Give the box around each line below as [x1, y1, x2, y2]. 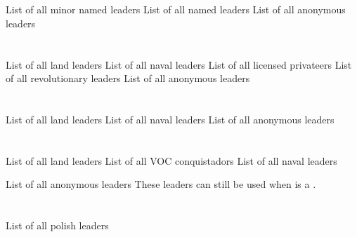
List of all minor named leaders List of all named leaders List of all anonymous [6, 2, 346, 17]
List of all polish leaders [6, 218, 109, 233]
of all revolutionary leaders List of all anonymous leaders [6, 71, 250, 86]
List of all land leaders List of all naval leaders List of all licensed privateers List [6, 57, 352, 72]
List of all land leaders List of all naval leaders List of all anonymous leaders [6, 111, 335, 126]
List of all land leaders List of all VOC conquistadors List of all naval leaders [6, 153, 337, 168]
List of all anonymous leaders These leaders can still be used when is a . [6, 177, 316, 191]
